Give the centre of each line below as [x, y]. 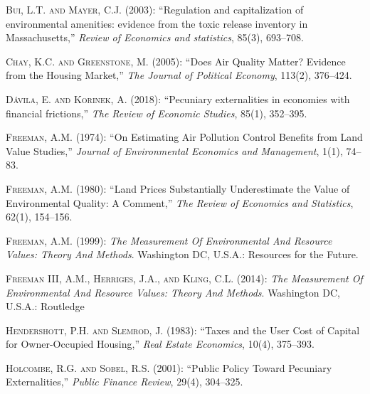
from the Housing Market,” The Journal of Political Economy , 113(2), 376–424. [179, 75]
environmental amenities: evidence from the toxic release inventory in [157, 23]
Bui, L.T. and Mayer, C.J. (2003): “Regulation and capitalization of [155, 9]
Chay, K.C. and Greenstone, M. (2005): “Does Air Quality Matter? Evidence [176, 61]
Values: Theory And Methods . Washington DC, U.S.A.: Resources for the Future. [182, 254]
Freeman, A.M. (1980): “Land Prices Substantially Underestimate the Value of [178, 188]
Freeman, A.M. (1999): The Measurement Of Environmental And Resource [169, 240]
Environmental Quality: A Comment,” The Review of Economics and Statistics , [180, 202]
